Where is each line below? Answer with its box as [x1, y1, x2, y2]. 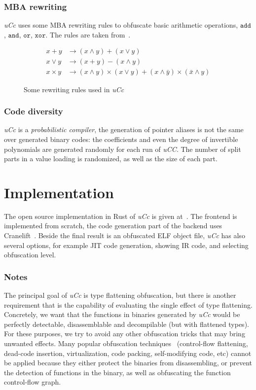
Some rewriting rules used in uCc [24, 84, 124, 94]
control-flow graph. [4, 377, 61, 387]
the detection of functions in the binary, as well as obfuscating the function [4, 367, 231, 377]
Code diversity [4, 105, 63, 117]
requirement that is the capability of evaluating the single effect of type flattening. [4, 299, 253, 310]
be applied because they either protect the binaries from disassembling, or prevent [4, 357, 253, 368]
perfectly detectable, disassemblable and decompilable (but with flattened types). [4, 319, 249, 329]
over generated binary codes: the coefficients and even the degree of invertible [4, 134, 238, 144]
